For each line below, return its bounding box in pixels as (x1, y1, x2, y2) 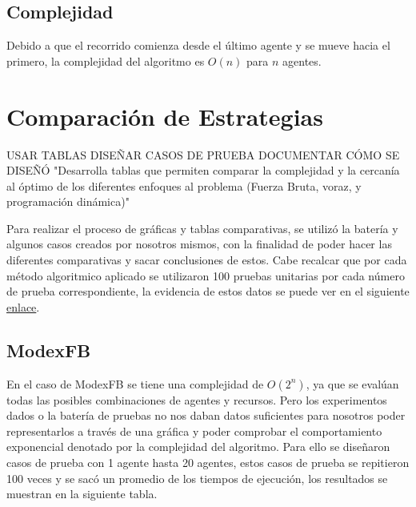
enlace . (6, 298, 40, 315)
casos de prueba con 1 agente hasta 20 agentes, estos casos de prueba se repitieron (6, 454, 410, 471)
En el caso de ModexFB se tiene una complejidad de (6, 375, 264, 392)
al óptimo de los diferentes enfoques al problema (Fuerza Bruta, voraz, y (6, 177, 362, 194)
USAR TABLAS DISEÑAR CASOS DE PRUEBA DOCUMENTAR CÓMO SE (6, 146, 400, 163)
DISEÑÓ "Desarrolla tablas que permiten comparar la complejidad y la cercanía (6, 162, 400, 179)
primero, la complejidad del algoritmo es (6, 52, 205, 69)
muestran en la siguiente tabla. (6, 485, 158, 502)
